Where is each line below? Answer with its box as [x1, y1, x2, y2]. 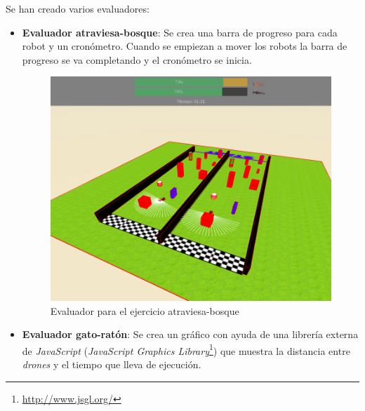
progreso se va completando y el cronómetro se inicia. [22, 52, 252, 67]
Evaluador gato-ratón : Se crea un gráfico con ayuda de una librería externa [22, 327, 359, 342]
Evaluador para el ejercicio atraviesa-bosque [50, 303, 239, 318]
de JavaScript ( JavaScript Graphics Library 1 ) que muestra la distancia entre [22, 341, 350, 358]
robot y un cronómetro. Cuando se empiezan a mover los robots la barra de [22, 39, 347, 53]
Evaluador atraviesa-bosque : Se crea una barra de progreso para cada [22, 25, 338, 39]
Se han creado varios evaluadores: [6, 1, 150, 15]
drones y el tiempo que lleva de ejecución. [22, 357, 201, 372]
